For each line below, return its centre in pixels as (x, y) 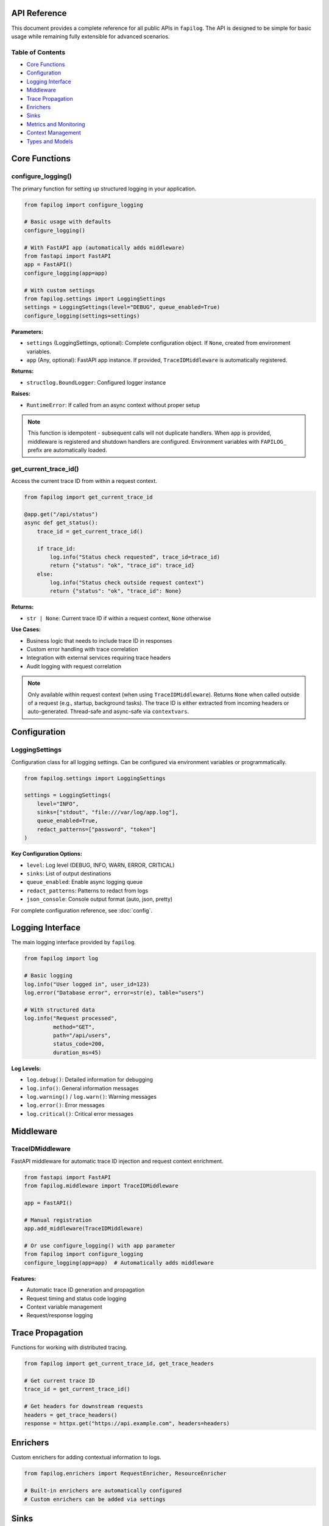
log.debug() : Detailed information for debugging (90, 1080)
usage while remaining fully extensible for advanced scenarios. (90, 36)
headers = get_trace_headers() (71, 1415)
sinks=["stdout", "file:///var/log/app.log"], (108, 812)
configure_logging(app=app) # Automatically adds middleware (119, 1263)
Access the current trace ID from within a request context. (84, 481)
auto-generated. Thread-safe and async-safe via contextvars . (108, 712)
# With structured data (60, 1010)
